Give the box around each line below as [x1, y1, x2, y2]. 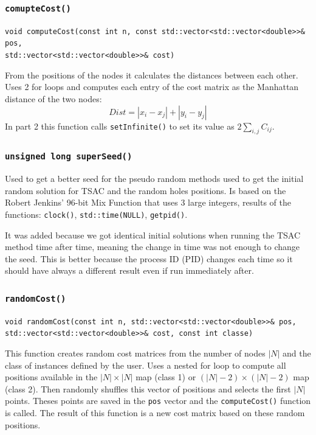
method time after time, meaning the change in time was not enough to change [5, 240, 300, 253]
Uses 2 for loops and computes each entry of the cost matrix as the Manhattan [5, 80, 299, 93]
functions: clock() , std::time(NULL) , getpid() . [5, 207, 188, 220]
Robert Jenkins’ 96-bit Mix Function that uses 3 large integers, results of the [5, 196, 291, 209]
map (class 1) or [136, 371, 196, 383]
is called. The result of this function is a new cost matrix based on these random [5, 406, 305, 419]
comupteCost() [5, 3, 71, 13]
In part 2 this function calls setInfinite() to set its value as [5, 119, 235, 132]
